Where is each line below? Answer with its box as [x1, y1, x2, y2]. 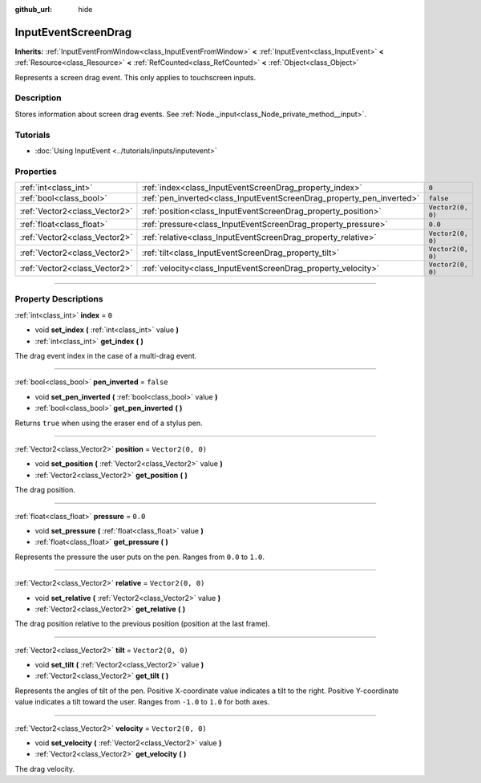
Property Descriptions [14, 294, 103, 305]
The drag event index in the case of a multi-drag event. [14, 351, 197, 361]
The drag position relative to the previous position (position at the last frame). [14, 619, 270, 629]
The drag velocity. [14, 764, 75, 773]
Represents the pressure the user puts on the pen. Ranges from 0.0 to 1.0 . [14, 552, 265, 562]
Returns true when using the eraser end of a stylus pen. [14, 418, 204, 428]
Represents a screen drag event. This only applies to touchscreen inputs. [14, 72, 257, 82]
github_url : [14, 5, 52, 14]
